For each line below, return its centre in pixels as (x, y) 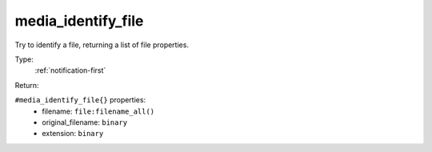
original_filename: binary (85, 122)
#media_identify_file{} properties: (80, 100)
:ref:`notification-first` (70, 70)
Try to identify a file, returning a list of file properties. (102, 45)
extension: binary (73, 134)
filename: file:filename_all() (98, 111)
